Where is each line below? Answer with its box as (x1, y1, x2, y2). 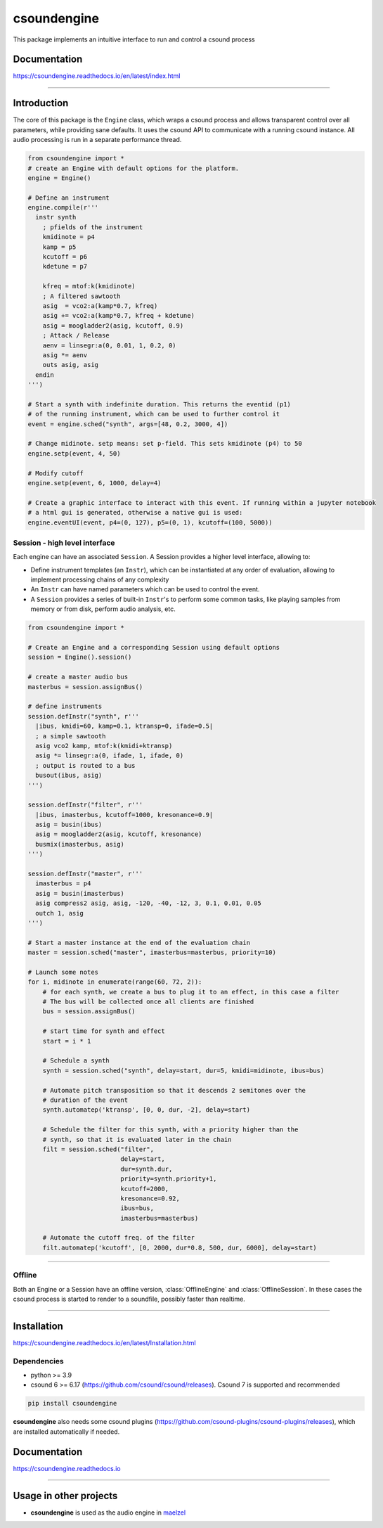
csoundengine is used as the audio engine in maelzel (30, 1508, 186, 1517)
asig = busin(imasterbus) (35, 890, 124, 897)
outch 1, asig (35, 909, 84, 917)
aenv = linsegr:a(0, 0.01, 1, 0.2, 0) (42, 341, 176, 349)
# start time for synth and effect (42, 1027, 165, 1035)
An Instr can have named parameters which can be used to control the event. (30, 585, 260, 593)
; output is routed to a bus (35, 762, 136, 769)
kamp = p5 (42, 243, 77, 251)
